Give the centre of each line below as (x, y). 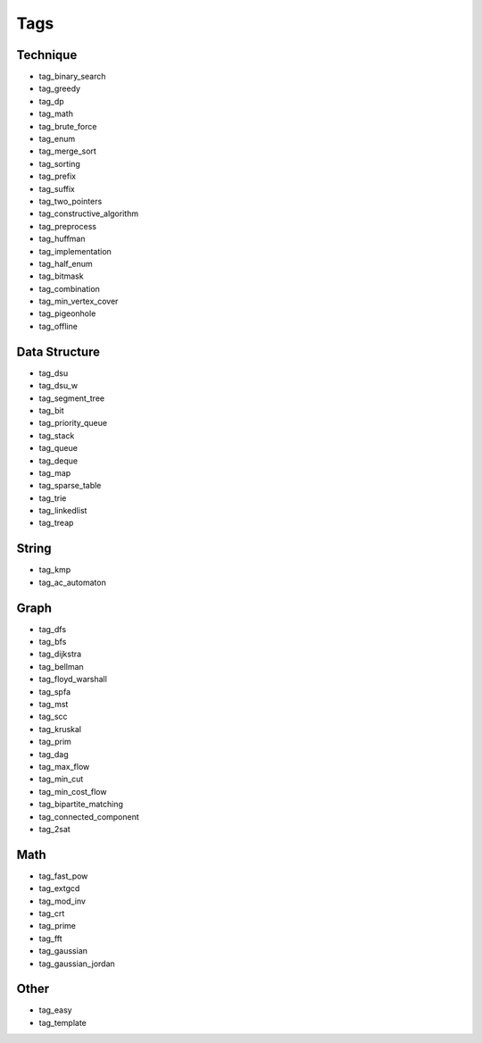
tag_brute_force (68, 126)
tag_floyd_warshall (73, 680)
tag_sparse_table (70, 486)
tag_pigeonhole (67, 313)
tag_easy (55, 1010)
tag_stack (57, 435)
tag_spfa (55, 691)
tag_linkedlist (63, 511)
